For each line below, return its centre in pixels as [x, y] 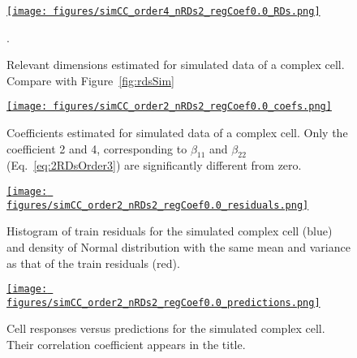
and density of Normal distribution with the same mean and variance [178, 246]
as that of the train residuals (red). [93, 263]
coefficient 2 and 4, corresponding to [97, 148]
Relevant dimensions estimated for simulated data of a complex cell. [176, 65]
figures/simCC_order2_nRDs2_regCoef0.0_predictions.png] [163, 302]
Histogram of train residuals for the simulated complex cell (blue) [170, 231]
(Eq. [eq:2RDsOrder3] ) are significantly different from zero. [154, 165]
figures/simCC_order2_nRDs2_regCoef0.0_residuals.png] [158, 205]
